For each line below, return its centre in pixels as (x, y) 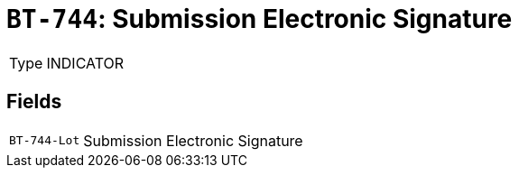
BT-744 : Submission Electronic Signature (259, 19)
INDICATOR (85, 63)
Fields (34, 102)
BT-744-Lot (45, 141)
